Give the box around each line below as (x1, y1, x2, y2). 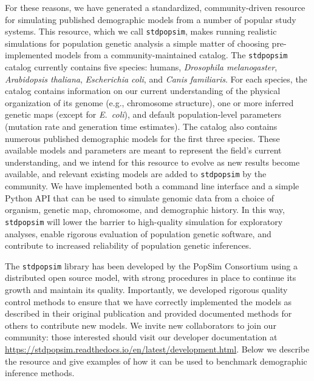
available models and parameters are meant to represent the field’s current (5, 144, 282, 157)
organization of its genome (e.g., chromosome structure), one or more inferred (5, 96, 294, 109)
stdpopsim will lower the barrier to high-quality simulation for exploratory (5, 215, 283, 228)
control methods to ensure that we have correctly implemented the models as (5, 295, 292, 308)
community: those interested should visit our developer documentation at (5, 331, 278, 343)
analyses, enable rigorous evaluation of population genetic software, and (5, 227, 271, 240)
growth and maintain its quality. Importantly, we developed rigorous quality (5, 283, 288, 295)
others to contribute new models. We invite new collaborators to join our (5, 319, 276, 331)
